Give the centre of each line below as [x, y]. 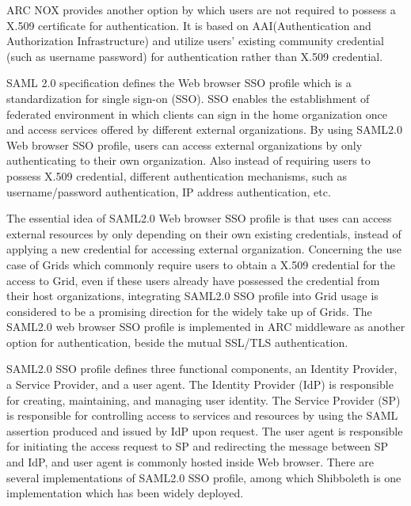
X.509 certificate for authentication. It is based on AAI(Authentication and [189, 25]
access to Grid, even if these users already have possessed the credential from [193, 280]
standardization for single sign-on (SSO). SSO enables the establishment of [188, 98]
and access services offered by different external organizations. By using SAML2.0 [204, 129]
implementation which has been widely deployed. [125, 493]
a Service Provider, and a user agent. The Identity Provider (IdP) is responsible [200, 384]
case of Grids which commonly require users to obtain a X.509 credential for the [201, 264]
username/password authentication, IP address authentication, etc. [169, 191]
